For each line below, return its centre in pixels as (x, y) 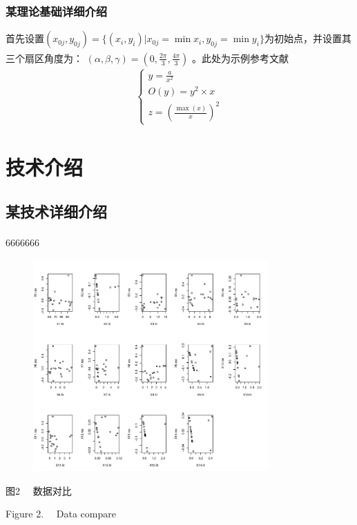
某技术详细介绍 (56, 211)
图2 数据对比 (39, 490)
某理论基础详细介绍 (57, 11)
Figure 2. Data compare (61, 514)
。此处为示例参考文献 (241, 58)
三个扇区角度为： (44, 58)
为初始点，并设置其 (308, 38)
